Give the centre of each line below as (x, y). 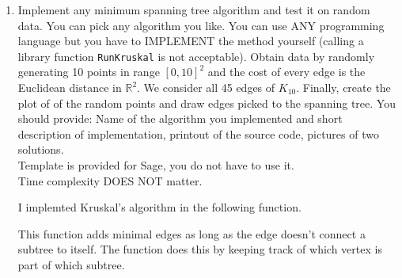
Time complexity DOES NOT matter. (110, 180)
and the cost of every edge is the (286, 72)
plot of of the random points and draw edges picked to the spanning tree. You (207, 103)
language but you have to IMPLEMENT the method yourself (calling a (191, 41)
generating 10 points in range (89, 72)
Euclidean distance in (70, 88)
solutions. (41, 149)
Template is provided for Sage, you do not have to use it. (156, 165)
